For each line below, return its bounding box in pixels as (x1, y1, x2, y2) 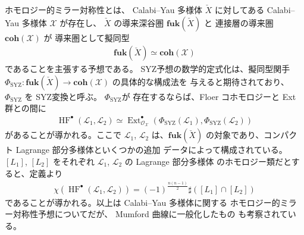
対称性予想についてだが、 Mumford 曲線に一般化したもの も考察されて (12, 208, 288, 220)
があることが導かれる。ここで (5, 129, 121, 141)
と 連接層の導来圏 (203, 16, 274, 29)
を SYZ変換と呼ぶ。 (24, 90, 102, 102)
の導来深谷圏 (114, 16, 164, 29)
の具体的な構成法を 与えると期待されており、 (112, 75, 289, 87)
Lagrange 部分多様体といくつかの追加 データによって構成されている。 (15, 143, 287, 156)
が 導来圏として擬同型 (43, 31, 130, 43)
